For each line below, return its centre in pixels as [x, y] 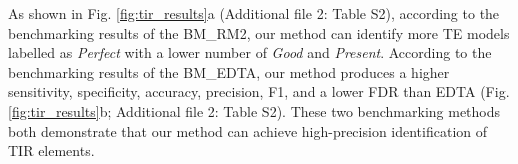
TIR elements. [51, 150]
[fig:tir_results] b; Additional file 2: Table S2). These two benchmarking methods [254, 110]
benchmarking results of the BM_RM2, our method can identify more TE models [259, 32]
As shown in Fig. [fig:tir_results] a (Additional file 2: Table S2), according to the [254, 13]
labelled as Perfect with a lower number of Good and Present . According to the [250, 52]
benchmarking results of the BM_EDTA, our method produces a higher [229, 71]
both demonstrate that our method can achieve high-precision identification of [248, 130]
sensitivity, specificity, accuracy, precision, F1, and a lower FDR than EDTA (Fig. [259, 91]
